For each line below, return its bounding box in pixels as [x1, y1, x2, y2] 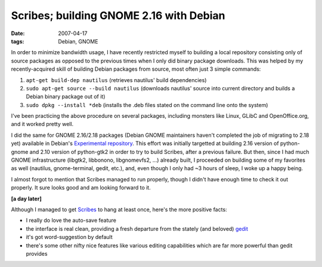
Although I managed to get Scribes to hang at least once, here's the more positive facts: [11, 206, 227, 213]
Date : [11, 30, 25, 37]
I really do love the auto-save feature [26, 217, 116, 224]
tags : [11, 37, 24, 45]
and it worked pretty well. [11, 121, 74, 128]
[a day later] [11, 195, 42, 202]
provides [26, 250, 48, 257]
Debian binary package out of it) [26, 93, 106, 100]
